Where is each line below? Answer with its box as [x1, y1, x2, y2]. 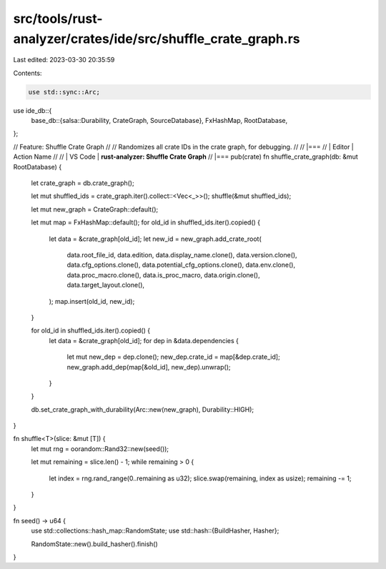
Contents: [13, 69, 42, 77]
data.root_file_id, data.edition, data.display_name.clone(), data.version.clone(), [66, 251, 297, 259]
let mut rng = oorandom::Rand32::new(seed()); [31, 444, 169, 453]
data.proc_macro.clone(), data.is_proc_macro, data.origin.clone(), [66, 270, 260, 279]
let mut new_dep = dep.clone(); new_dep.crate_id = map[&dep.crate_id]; [66, 352, 280, 361]
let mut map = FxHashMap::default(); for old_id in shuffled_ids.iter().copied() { [31, 218, 261, 227]
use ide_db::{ [13, 106, 52, 114]
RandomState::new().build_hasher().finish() [31, 540, 159, 548]
